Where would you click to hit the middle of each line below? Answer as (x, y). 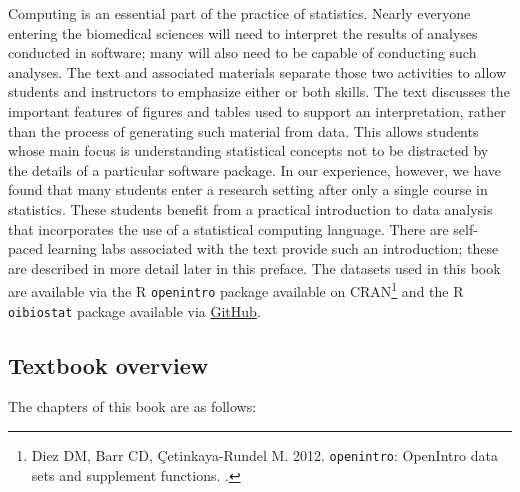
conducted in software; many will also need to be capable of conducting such (242, 52)
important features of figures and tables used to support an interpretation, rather (257, 110)
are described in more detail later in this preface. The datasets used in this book (254, 267)
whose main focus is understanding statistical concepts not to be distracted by (248, 150)
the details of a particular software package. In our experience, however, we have (255, 169)
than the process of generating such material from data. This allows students (243, 130)
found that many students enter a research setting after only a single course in (248, 189)
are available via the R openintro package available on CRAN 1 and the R (236, 289)
